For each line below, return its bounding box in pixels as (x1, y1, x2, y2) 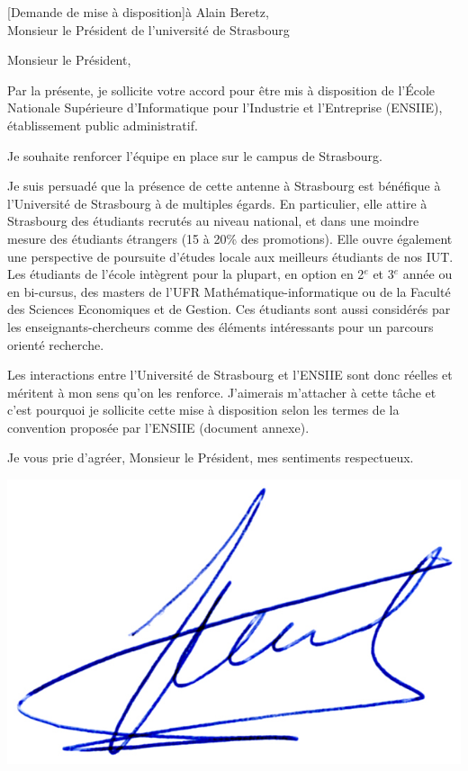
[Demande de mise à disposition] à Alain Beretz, (7, 3, 269, 21)
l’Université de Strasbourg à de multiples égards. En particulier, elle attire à (7, 193, 427, 212)
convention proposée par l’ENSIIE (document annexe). (7, 417, 310, 436)
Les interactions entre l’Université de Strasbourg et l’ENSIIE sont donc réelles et (7, 365, 453, 384)
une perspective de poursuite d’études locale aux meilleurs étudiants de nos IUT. (7, 247, 454, 265)
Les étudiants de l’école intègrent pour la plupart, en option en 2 (7, 264, 364, 283)
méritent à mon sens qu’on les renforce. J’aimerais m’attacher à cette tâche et (7, 382, 436, 401)
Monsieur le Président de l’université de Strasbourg (7, 20, 290, 39)
